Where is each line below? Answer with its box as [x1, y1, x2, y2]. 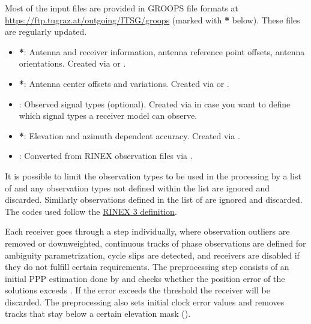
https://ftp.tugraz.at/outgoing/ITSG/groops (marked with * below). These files [5, 13, 300, 26]
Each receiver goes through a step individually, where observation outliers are [5, 225, 290, 238]
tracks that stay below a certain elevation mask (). [5, 307, 191, 320]
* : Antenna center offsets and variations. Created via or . [19, 77, 229, 89]
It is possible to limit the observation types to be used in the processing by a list [5, 169, 301, 182]
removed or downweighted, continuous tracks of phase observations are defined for [5, 236, 306, 249]
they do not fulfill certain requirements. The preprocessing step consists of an [5, 260, 289, 273]
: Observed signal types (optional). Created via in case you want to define [19, 97, 291, 110]
